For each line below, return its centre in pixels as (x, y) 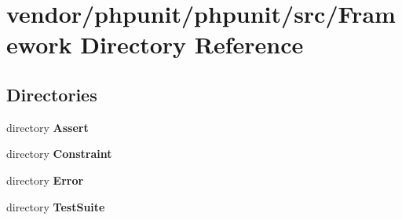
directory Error (45, 180)
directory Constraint (59, 154)
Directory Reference (192, 44)
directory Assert (48, 127)
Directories (52, 94)
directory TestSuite (56, 206)
